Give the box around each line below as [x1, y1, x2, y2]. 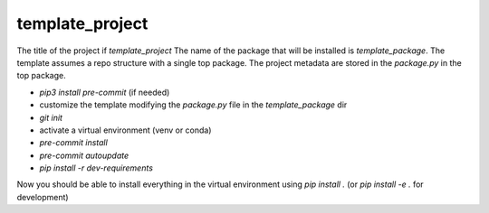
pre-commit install [39, 137, 108, 148]
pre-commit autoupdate [39, 150, 129, 161]
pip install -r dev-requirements [39, 162, 154, 173]
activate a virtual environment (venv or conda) [39, 125, 212, 135]
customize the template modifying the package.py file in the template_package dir [39, 99, 348, 110]
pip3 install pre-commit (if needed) [39, 87, 170, 97]
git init [39, 112, 63, 123]
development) [16, 191, 69, 202]
